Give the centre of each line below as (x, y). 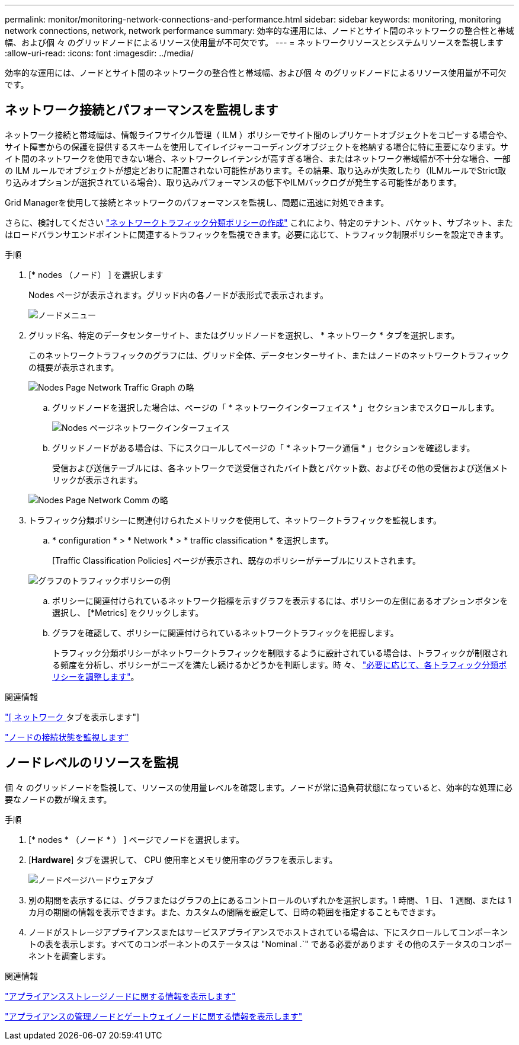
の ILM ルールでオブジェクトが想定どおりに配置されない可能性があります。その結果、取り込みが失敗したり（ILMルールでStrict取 (256, 170)
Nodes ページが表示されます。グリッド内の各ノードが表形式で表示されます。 (178, 295)
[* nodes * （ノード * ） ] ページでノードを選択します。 (136, 839)
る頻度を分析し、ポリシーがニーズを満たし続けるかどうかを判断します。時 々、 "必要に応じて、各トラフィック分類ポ (280, 664)
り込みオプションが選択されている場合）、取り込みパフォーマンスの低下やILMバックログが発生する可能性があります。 (233, 182)
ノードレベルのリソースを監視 (92, 763)
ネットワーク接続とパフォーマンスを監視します (142, 110)
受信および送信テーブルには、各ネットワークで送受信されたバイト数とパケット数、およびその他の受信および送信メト (280, 468)
